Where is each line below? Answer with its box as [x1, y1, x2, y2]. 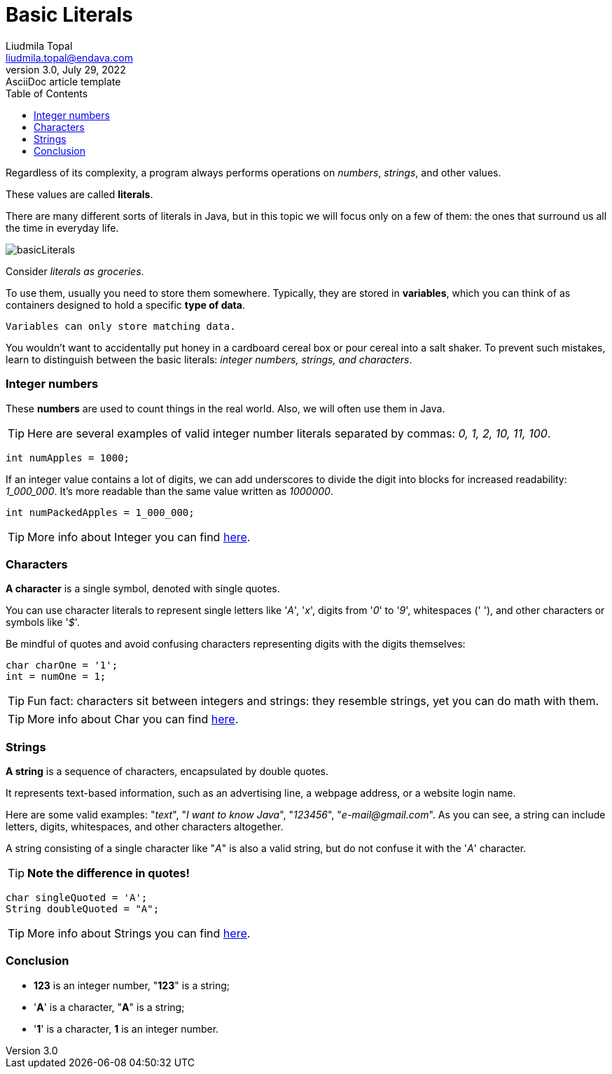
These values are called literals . [6, 188, 153, 200]
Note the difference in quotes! [27, 866, 190, 880]
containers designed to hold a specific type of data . [6, 298, 245, 311]
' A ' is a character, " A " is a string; [34, 1000, 185, 1013]
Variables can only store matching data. [6, 320, 236, 332]
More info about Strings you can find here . [27, 926, 251, 940]
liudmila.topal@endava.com [6, 51, 133, 64]
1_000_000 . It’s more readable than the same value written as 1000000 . [6, 484, 333, 497]
